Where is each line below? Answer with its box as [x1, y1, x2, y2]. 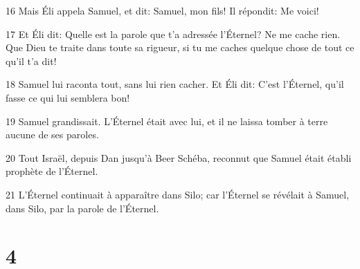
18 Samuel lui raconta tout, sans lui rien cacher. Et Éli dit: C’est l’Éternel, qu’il [6, 77, 344, 91]
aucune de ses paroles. [6, 127, 99, 142]
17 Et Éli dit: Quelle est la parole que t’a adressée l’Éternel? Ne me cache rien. [6, 26, 341, 41]
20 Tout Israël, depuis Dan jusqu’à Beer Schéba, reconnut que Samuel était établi [6, 150, 352, 165]
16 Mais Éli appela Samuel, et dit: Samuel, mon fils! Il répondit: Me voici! [6, 3, 319, 17]
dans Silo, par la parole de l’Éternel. [6, 201, 159, 215]
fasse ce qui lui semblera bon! [6, 90, 130, 104]
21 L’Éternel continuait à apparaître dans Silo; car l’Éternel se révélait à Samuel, [6, 187, 350, 201]
